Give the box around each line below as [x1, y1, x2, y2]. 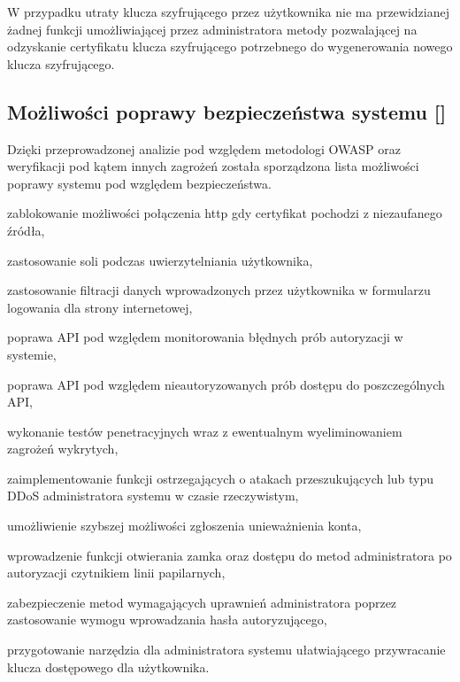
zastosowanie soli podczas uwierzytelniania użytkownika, [7, 251, 313, 269]
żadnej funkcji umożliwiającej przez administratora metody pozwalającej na [7, 19, 418, 38]
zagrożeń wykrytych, [7, 439, 119, 458]
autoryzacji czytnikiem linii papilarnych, [7, 563, 226, 582]
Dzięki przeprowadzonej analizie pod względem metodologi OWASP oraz [7, 139, 402, 158]
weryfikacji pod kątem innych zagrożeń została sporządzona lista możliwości [7, 157, 419, 175]
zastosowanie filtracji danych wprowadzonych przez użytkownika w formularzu [7, 281, 431, 299]
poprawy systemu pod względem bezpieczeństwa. [7, 174, 272, 192]
